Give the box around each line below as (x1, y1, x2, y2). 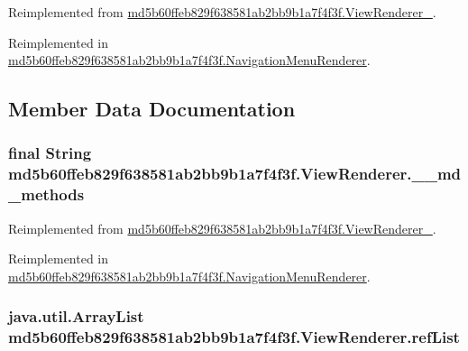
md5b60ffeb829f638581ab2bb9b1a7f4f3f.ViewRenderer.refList (8, 326, 460, 348)
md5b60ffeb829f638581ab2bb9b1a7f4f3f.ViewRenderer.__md (8, 162, 462, 185)
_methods (8, 183, 85, 206)
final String (8, 142, 92, 164)
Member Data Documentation (8, 95, 296, 123)
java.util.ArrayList (8, 305, 144, 328)
